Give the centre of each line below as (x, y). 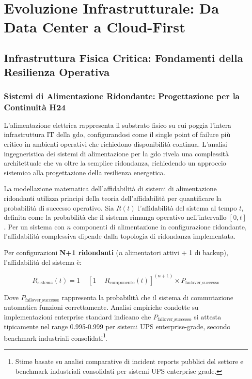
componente (122, 283)
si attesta (208, 316)
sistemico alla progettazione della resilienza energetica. (85, 172)
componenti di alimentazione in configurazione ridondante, (160, 226)
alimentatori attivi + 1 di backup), (176, 252)
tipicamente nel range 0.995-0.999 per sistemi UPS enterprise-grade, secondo (117, 326)
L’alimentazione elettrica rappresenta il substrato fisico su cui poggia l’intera (118, 125)
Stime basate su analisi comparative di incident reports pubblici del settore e (129, 361)
